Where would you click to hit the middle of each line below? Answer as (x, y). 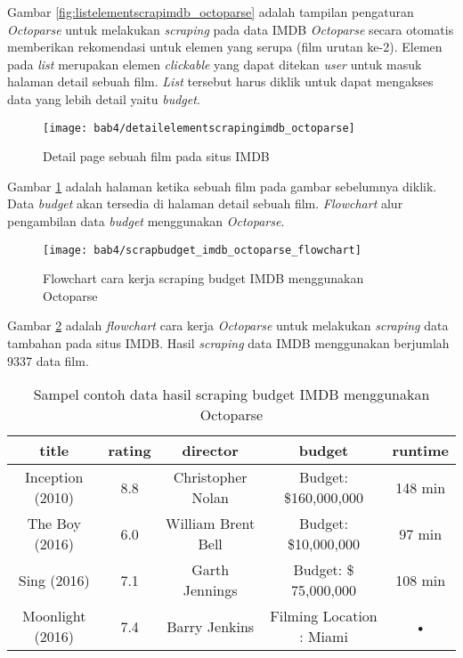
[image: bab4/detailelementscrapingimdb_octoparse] (199, 128)
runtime (420, 451)
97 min (421, 533)
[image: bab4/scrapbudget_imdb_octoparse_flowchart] (202, 250)
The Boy (54, 524)
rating (130, 451)
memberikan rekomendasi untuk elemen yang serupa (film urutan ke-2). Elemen (225, 47)
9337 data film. (48, 360)
